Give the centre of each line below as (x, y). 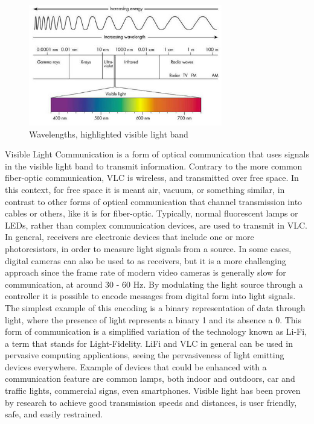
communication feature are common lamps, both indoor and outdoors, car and (150, 378)
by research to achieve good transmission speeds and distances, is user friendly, (151, 402)
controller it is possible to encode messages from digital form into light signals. (150, 296)
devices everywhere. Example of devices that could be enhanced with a (136, 366)
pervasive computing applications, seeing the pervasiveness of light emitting (145, 355)
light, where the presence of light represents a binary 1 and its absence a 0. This (153, 319)
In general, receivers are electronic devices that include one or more (130, 237)
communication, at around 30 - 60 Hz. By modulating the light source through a (154, 284)
